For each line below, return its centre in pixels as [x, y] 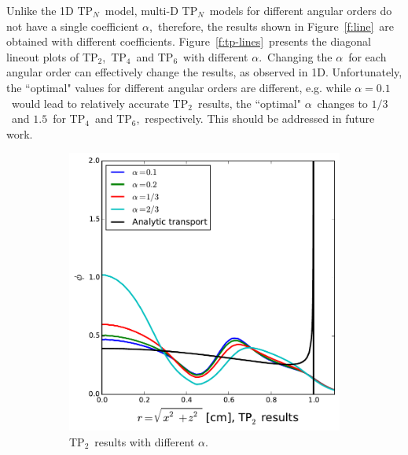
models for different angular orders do [301, 10]
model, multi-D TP [151, 10]
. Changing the [296, 56]
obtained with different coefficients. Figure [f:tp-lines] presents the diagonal [189, 41]
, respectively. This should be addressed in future [255, 118]
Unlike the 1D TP [50, 10]
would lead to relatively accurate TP [100, 103]
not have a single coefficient [73, 26]
